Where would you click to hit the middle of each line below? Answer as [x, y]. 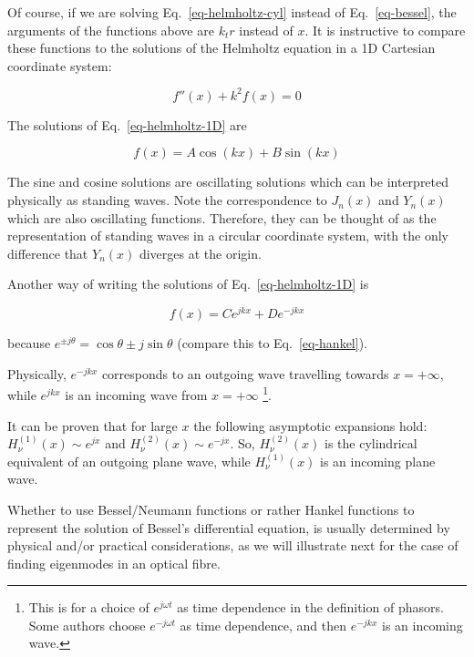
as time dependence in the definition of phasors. [310, 607]
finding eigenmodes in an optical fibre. [114, 563]
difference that [48, 253]
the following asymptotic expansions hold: [310, 425]
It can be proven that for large [93, 425]
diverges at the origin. [200, 253]
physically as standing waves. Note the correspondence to [167, 200]
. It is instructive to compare [385, 30]
